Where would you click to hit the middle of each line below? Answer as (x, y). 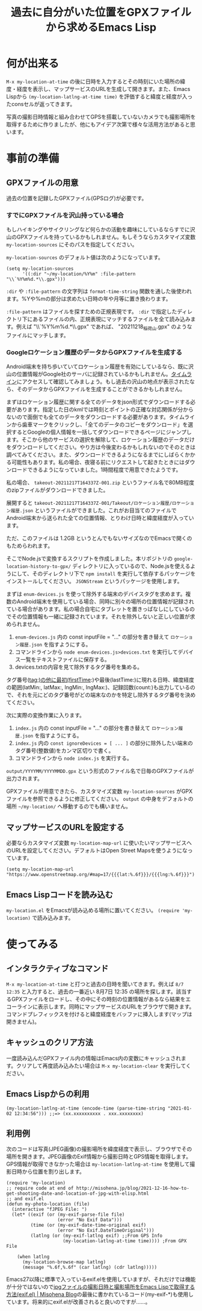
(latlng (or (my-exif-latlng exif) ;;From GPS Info (96, 1236)
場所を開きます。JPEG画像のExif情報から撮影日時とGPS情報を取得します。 (99, 1157)
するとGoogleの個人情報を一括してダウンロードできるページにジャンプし (102, 432)
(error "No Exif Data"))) (90, 1220)
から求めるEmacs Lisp (101, 27)
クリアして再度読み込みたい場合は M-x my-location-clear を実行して (101, 1065)
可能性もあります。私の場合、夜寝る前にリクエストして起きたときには (98, 462)
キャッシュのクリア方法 (50, 1043)
